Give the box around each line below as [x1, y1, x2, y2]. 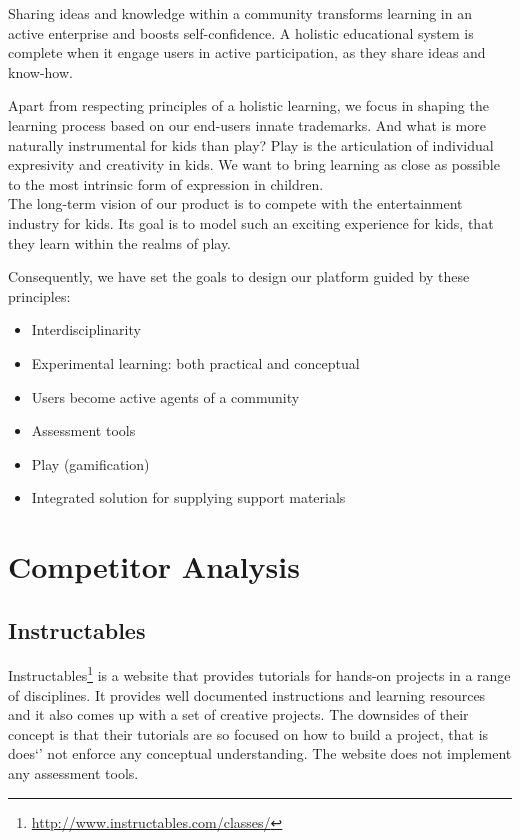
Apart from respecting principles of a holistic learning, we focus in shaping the [8, 95, 489, 116]
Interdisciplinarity [31, 319, 141, 340]
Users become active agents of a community [31, 386, 300, 407]
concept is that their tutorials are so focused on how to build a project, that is [8, 723, 489, 744]
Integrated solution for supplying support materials [31, 487, 346, 508]
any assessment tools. [8, 763, 139, 784]
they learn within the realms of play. [8, 232, 232, 253]
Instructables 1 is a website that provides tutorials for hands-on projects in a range [8, 662, 511, 686]
